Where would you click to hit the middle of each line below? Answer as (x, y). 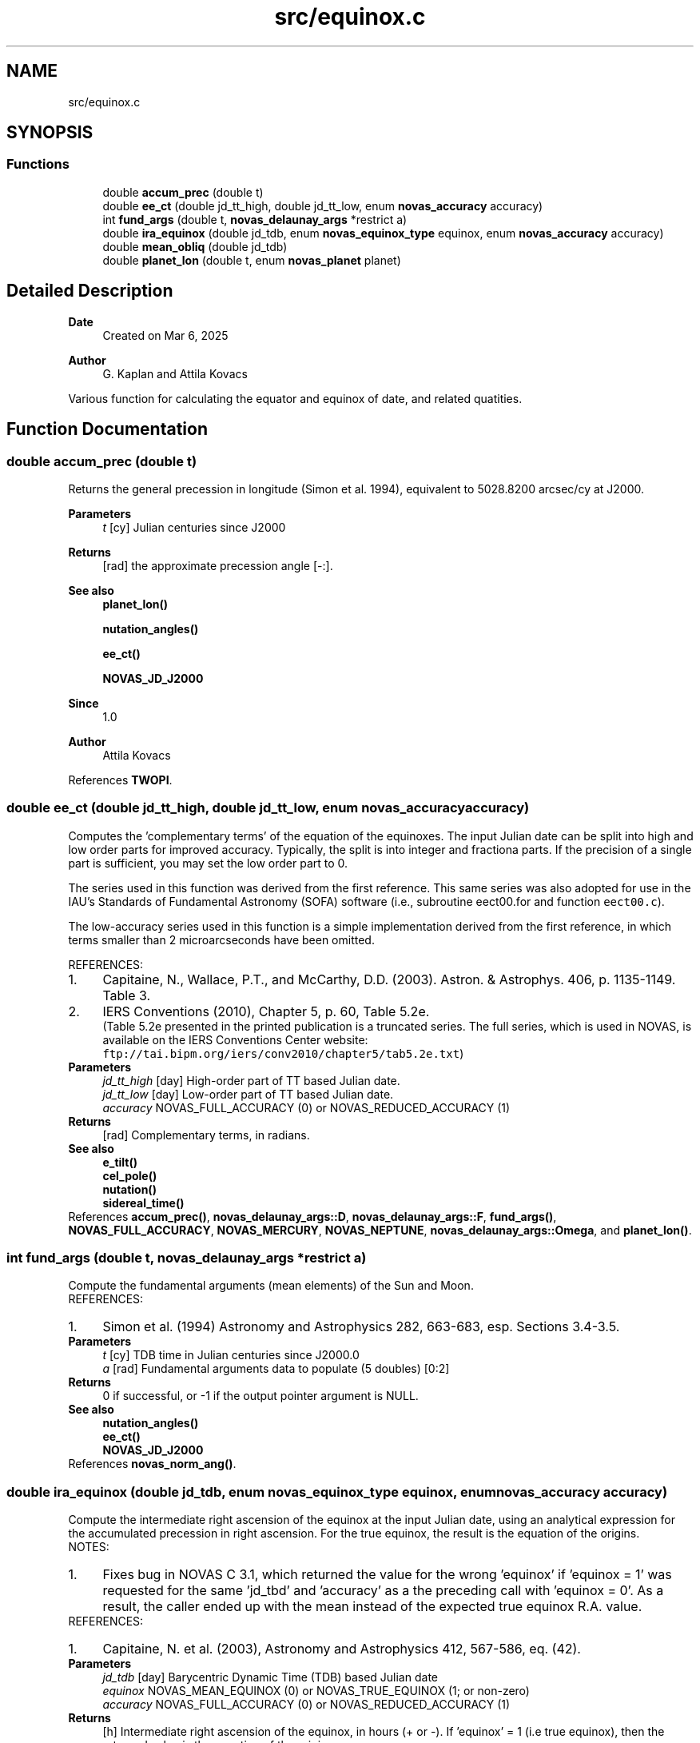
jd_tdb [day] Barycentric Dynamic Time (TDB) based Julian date (270, 1677)
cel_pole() (130, 1175)
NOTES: (89, 1547)
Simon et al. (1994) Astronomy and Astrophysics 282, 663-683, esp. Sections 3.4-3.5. (361, 1327)
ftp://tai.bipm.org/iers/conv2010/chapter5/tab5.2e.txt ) (283, 1053)
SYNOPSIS (50, 133)
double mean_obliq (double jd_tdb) (195, 246)
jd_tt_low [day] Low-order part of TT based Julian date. (248, 1094)
